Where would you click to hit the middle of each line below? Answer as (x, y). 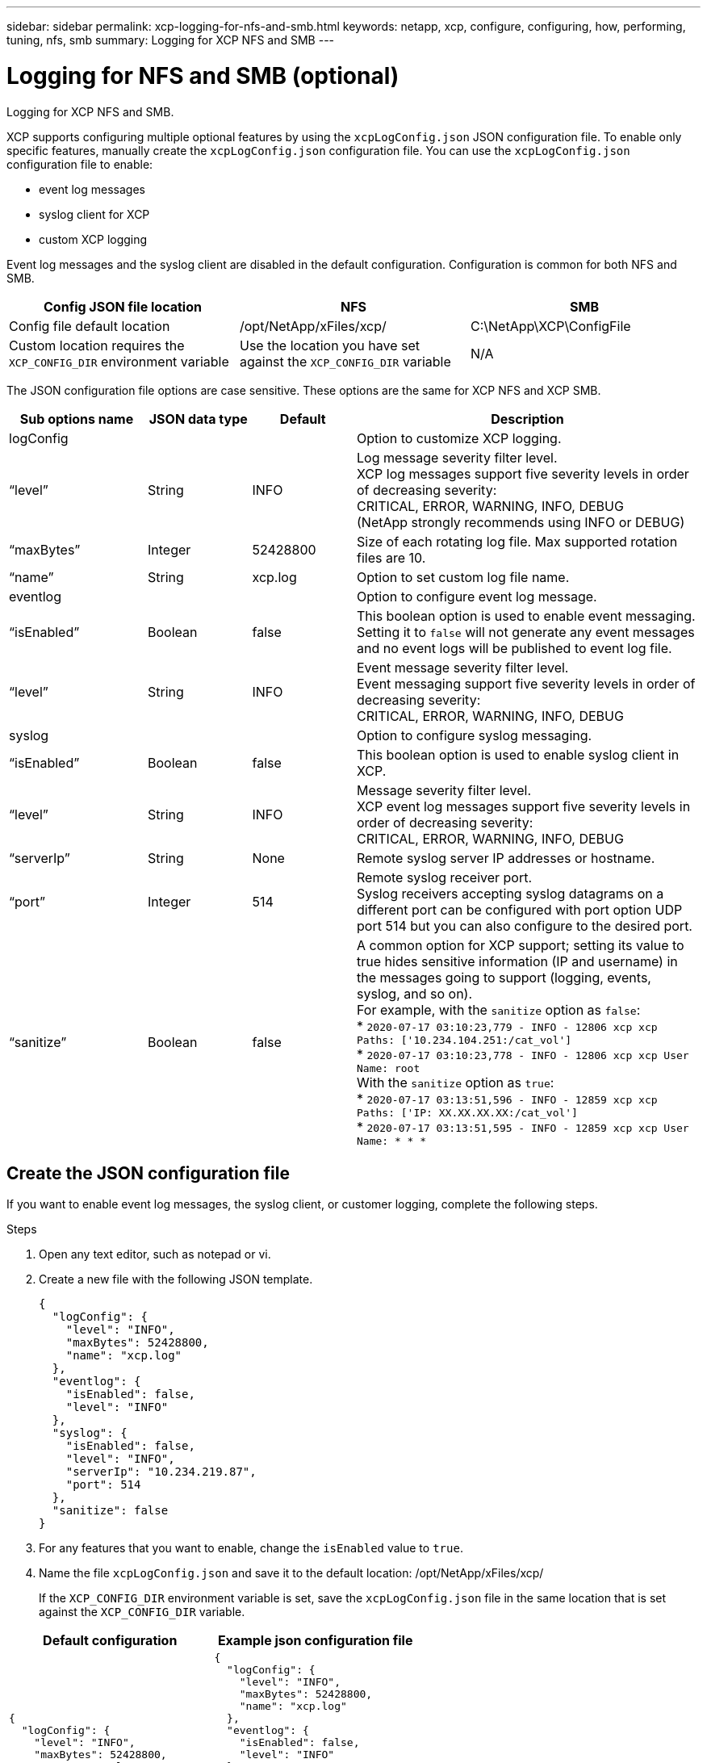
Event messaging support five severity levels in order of (526, 683)
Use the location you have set (330, 345)
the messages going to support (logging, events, (504, 977)
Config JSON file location (123, 306)
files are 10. (391, 557)
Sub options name (77, 419)
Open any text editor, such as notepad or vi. (155, 1254)
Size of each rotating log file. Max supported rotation (517, 541)
